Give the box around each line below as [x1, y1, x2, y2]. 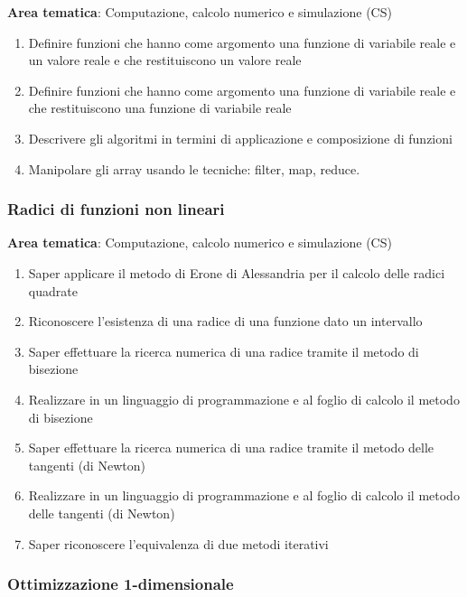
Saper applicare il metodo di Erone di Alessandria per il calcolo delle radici [28, 263, 445, 282]
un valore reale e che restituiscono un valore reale [28, 51, 302, 70]
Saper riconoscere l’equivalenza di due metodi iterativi [28, 534, 329, 553]
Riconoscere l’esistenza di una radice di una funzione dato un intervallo [28, 312, 423, 331]
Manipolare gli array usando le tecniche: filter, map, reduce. [28, 159, 360, 178]
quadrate [28, 281, 78, 300]
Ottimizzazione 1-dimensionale [7, 573, 234, 595]
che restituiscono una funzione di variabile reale [28, 98, 292, 117]
